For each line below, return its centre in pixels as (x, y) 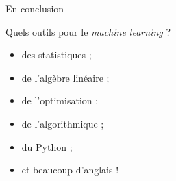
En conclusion (35, 8)
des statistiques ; (56, 55)
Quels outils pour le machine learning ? (88, 31)
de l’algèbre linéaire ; (65, 77)
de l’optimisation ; (60, 100)
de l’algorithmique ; (63, 123)
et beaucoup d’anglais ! (70, 170)
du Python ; (47, 146)
